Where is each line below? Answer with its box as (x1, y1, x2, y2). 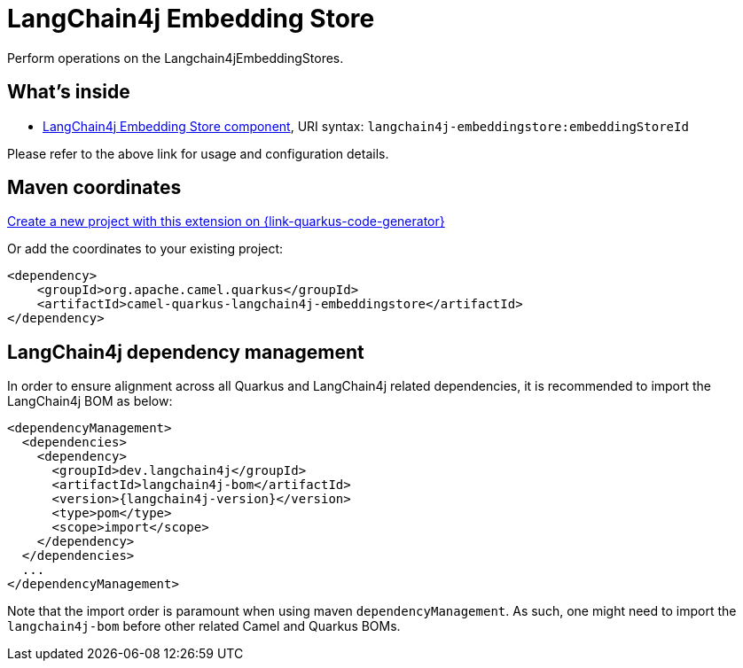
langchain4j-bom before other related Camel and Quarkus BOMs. (7, 618, 401, 634)
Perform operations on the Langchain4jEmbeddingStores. (7, 50, 344, 66)
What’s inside (7, 81, 130, 104)
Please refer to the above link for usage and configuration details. (7, 145, 389, 161)
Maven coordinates (7, 176, 182, 199)
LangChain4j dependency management (7, 340, 364, 363)
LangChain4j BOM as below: (7, 393, 173, 409)
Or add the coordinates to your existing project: (7, 241, 284, 257)
